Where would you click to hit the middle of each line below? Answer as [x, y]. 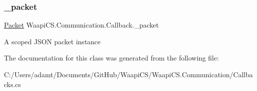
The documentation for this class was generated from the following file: [111, 58]
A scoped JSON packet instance [52, 41]
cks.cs [13, 84]
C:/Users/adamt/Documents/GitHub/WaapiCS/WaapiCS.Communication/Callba [128, 74]
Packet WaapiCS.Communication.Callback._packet [82, 25]
